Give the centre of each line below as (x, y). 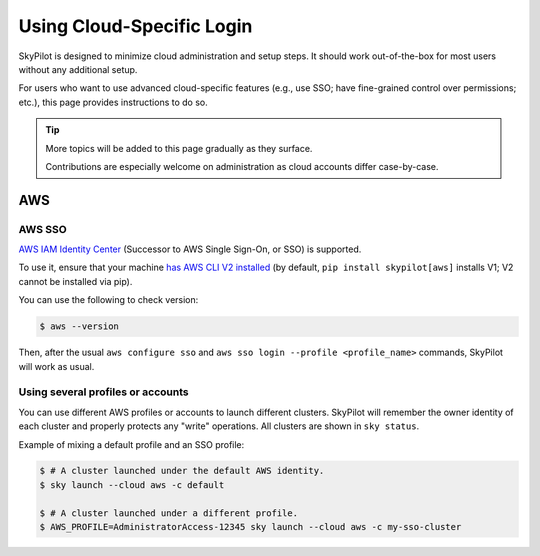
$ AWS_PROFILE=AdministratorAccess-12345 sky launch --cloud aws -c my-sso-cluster (250, 527)
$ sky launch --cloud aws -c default (132, 484)
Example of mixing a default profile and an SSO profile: (131, 444)
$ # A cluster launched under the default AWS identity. (182, 471)
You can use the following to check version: (108, 300)
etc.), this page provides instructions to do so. (113, 102)
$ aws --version (79, 326)
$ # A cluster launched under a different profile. (169, 513)
